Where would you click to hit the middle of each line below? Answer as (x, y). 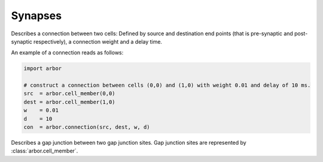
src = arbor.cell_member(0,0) (70, 94)
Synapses (36, 16)
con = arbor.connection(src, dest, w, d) (87, 127)
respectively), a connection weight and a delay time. (98, 41)
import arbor (43, 68)
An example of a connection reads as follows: (67, 53)
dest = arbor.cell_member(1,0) (70, 102)
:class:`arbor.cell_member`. (45, 151)
